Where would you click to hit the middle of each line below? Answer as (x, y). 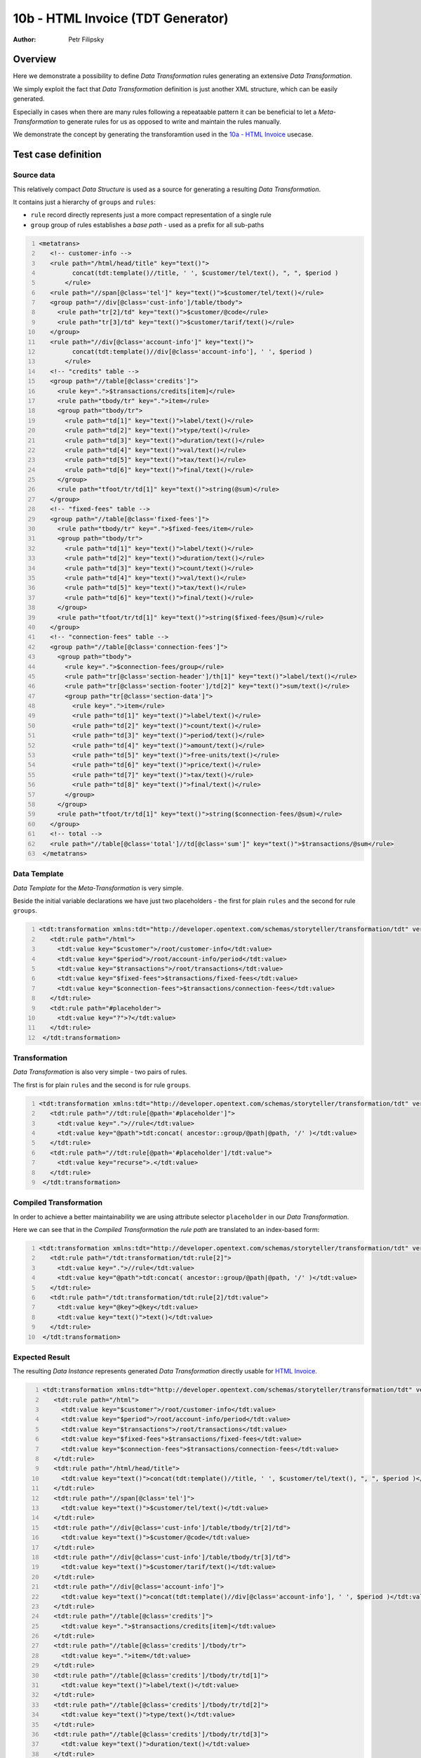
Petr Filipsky (86, 39)
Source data (34, 175)
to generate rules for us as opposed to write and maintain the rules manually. (171, 122)
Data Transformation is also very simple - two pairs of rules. (100, 1072)
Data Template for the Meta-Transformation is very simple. (98, 888)
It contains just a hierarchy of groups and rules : (84, 202)
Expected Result (41, 1357)
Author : (25, 39)
